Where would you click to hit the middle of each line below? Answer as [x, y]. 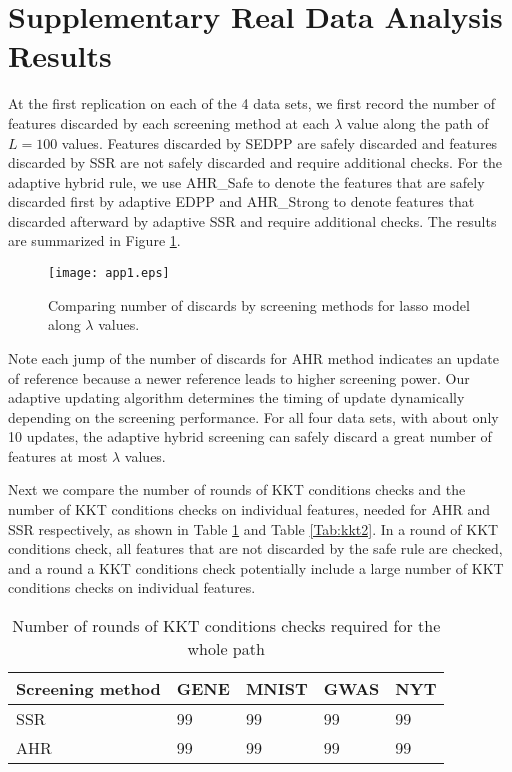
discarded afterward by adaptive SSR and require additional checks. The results [252, 220]
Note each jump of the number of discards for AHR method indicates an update [253, 357]
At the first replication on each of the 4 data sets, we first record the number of [252, 103]
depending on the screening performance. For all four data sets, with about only [253, 416]
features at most [58, 455]
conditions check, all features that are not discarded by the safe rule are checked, [255, 548]
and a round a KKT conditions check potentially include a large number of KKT [256, 567]
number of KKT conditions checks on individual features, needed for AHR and [249, 509]
